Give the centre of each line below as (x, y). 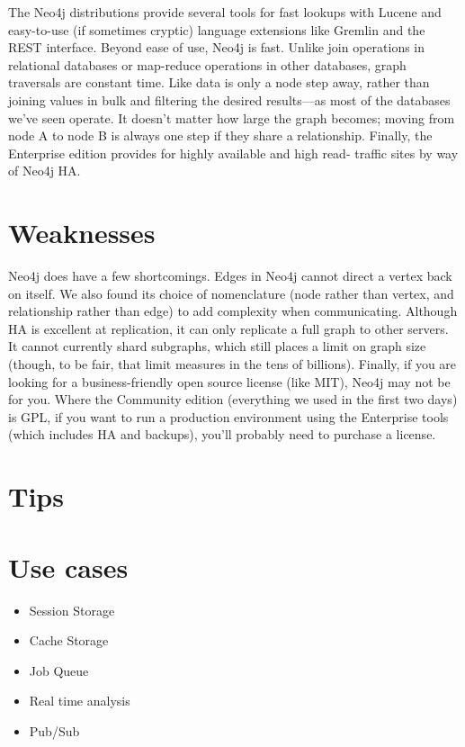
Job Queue (59, 670)
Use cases (68, 567)
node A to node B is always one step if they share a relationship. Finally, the (220, 135)
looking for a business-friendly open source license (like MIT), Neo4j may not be (229, 381)
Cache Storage (69, 640)
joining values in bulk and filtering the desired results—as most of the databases (229, 99)
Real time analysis (80, 701)
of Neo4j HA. (45, 171)
